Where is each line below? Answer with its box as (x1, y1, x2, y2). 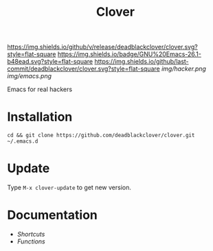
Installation (7, 109, 73, 125)
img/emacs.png (7, 72, 52, 80)
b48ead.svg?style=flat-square (7, 58, 93, 66)
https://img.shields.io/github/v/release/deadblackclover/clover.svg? (7, 43, 198, 51)
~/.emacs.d (7, 138, 38, 145)
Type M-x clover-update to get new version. (7, 183, 132, 192)
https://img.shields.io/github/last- (94, 58, 189, 66)
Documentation (7, 207, 98, 223)
